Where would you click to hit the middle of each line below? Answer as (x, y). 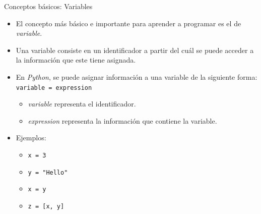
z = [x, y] (46, 206)
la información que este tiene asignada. (76, 60)
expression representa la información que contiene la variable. (122, 120)
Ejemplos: (31, 138)
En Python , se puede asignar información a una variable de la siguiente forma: (137, 76)
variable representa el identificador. (82, 104)
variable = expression (54, 88)
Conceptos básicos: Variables (48, 6)
